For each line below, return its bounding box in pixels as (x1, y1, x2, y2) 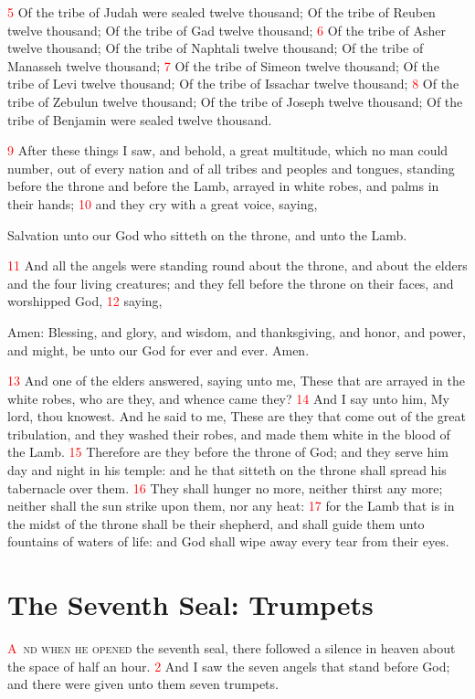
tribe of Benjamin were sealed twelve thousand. (7, 110, 272, 129)
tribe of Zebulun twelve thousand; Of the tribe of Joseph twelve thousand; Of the (7, 91, 463, 111)
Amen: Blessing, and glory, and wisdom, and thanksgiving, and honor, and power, (7, 322, 466, 341)
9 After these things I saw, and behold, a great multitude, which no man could (7, 141, 449, 160)
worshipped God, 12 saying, (7, 291, 163, 311)
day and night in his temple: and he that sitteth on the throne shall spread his (7, 461, 447, 480)
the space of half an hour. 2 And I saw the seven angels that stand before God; (7, 656, 450, 675)
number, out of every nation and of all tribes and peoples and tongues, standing (7, 158, 455, 177)
